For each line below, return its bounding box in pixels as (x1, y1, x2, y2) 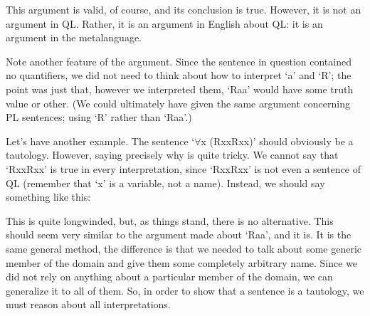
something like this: (6, 189, 91, 204)
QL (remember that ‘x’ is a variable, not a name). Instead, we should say (6, 175, 325, 190)
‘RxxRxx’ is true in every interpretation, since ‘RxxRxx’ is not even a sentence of (6, 161, 361, 176)
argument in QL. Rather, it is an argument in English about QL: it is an (6, 16, 323, 31)
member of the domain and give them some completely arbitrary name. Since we (6, 255, 358, 270)
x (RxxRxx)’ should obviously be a (201, 133, 354, 148)
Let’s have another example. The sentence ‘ (6, 133, 195, 148)
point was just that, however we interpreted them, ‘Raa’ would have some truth (6, 81, 354, 96)
